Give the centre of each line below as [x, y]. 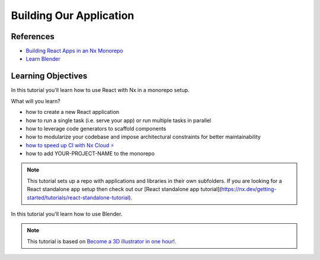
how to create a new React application [73, 112]
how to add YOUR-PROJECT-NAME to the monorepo [90, 154]
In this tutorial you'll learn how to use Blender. [67, 214]
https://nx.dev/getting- [249, 189]
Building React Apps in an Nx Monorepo [75, 51]
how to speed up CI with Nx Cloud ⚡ [70, 145]
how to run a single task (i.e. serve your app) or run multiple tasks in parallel [119, 120]
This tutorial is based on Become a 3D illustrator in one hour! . [102, 241]
